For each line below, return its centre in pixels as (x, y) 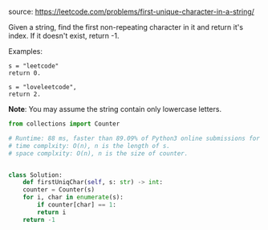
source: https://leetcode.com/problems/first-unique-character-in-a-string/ (132, 12)
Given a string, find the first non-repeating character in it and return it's (126, 27)
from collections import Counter (64, 124)
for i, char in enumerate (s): (73, 197)
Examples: (25, 51)
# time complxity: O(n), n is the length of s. (89, 146)
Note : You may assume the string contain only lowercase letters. (115, 109)
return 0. (25, 73)
